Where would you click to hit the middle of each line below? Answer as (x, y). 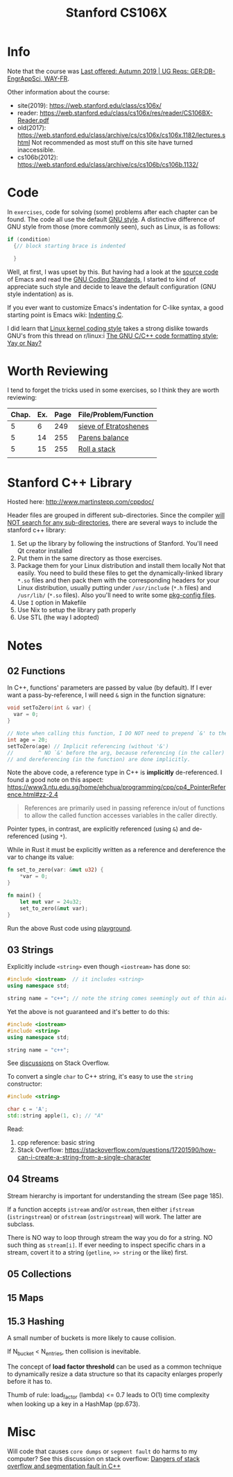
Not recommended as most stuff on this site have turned (112, 142)
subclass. (21, 1224)
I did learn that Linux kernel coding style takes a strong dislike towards (108, 328)
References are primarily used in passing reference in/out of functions (124, 808)
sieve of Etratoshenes (113, 427)
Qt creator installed (45, 551)
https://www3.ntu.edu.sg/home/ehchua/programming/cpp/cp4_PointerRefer (116, 788)
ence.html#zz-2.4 (33, 794)
